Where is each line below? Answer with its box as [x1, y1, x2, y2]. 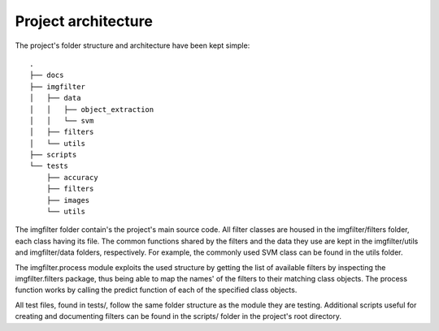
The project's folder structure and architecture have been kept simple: [15, 41, 250, 50]
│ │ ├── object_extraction [29, 105, 154, 114]
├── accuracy [46, 173, 98, 182]
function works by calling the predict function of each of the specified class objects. [15, 285, 298, 295]
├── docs [29, 71, 64, 80]
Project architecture [15, 12, 154, 30]
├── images [46, 196, 90, 204]
